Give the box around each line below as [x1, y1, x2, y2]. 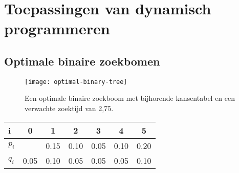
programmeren [4, 18, 110, 39]
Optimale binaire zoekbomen [4, 53, 160, 69]
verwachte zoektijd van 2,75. [25, 103, 114, 114]
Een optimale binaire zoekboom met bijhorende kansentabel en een [25, 93, 235, 103]
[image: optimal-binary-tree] [25, 78, 127, 85]
